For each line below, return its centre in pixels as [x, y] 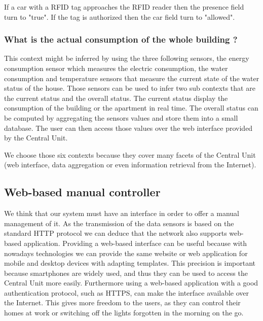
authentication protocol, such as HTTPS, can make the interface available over [127, 292]
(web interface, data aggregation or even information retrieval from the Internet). [130, 165]
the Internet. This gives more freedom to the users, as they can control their [122, 302]
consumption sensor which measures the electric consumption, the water [116, 68]
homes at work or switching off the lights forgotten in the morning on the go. [124, 313]
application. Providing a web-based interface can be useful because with [135, 243]
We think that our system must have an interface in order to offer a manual [122, 213]
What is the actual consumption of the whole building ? [121, 39]
